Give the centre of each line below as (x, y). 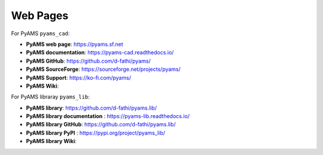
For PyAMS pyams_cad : (40, 33)
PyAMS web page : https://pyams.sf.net (74, 44)
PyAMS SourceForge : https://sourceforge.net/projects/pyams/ (103, 69)
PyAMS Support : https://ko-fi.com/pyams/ (79, 77)
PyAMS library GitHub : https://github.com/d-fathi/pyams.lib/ (101, 125)
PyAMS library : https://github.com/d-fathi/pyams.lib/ (92, 108)
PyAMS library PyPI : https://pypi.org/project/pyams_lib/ (96, 133)
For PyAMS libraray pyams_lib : (50, 97)
